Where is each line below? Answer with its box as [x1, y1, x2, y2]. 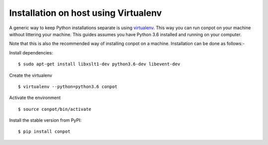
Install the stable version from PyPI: [9, 117, 82, 123]
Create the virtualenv [9, 72, 52, 78]
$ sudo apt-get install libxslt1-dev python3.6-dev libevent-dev [18, 61, 181, 67]
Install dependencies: [9, 49, 53, 55]
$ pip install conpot [18, 129, 70, 135]
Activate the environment [9, 95, 61, 101]
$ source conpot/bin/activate [18, 106, 92, 112]
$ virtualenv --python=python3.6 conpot [18, 84, 118, 89]
